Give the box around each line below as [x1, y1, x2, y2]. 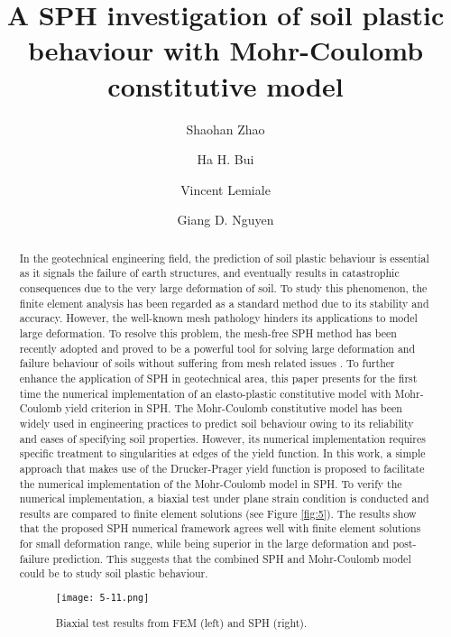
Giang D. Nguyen [177, 210, 274, 229]
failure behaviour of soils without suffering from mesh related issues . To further [19, 355, 395, 371]
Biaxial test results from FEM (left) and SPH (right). [55, 615, 308, 631]
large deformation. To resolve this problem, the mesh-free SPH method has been [19, 325, 397, 340]
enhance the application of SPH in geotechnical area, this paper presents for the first [19, 370, 418, 385]
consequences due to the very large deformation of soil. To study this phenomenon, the [19, 280, 428, 295]
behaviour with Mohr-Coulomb [27, 32, 424, 69]
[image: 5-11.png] [55, 593, 150, 603]
